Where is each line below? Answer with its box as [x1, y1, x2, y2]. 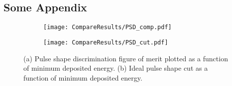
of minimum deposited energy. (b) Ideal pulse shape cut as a [23, 63, 208, 73]
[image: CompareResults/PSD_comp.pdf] [43, 24, 172, 31]
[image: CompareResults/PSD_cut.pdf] [43, 39, 168, 46]
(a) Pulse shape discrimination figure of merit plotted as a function [23, 53, 228, 63]
